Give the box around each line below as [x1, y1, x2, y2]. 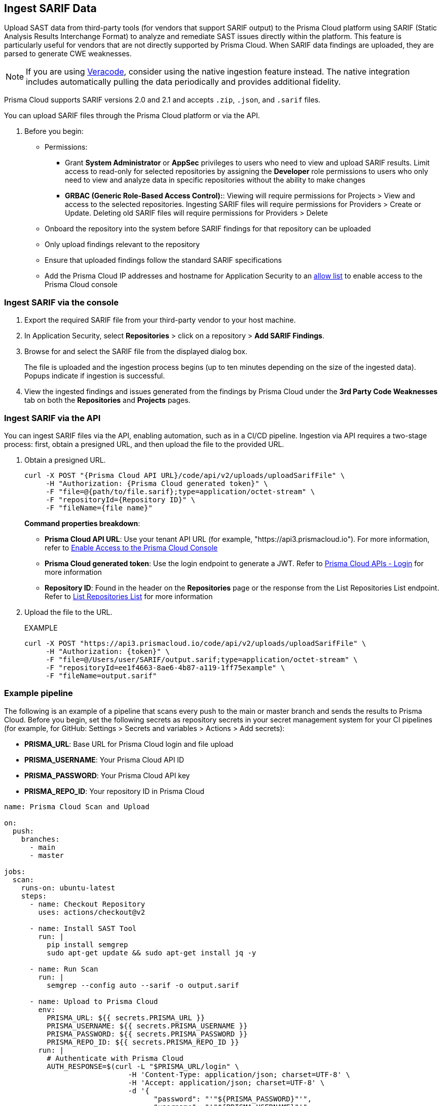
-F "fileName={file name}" [46, 503, 153, 512]
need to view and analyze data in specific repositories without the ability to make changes [65, 176, 365, 185]
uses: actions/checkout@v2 [38, 908, 145, 916]
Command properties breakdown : [24, 519, 140, 528]
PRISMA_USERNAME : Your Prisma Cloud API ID [24, 755, 184, 764]
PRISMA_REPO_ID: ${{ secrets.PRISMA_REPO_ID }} [47, 1038, 239, 1046]
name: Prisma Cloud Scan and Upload [4, 802, 150, 811]
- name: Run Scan [29, 964, 98, 973]
